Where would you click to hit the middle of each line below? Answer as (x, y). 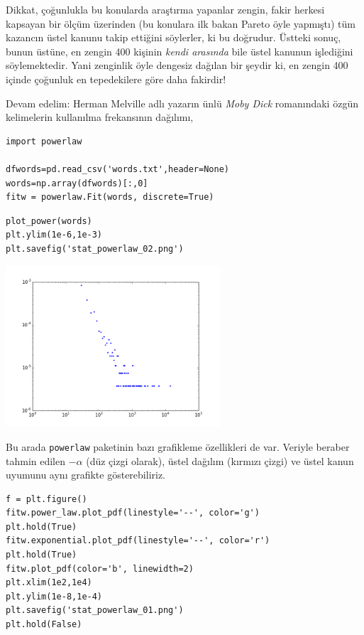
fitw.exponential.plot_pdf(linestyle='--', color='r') (138, 541)
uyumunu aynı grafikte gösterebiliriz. (86, 475)
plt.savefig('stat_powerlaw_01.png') (95, 610)
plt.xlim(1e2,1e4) (49, 583)
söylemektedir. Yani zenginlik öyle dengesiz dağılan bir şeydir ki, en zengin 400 (177, 65)
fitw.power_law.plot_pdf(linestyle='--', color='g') (133, 513)
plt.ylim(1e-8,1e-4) (54, 596)
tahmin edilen (36, 460)
